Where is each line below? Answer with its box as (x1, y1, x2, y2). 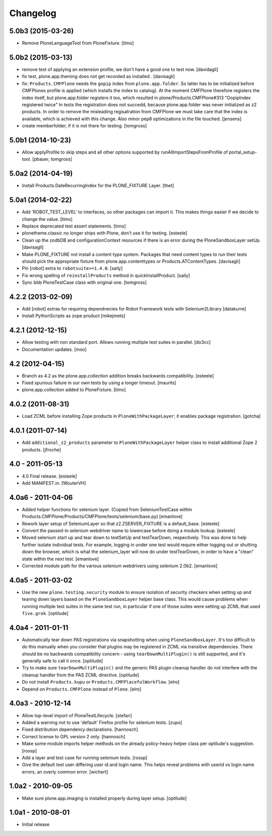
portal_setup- (229, 149, 257, 155)
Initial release (22, 821, 50, 827)
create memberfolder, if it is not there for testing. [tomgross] (22, 123, 147, 129)
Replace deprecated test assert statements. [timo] (22, 223, 126, 229)
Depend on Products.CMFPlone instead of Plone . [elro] (22, 686, 142, 692)
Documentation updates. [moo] (22, 346, 87, 352)
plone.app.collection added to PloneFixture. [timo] (22, 387, 126, 393)
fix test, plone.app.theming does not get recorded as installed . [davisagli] (22, 73, 175, 80)
